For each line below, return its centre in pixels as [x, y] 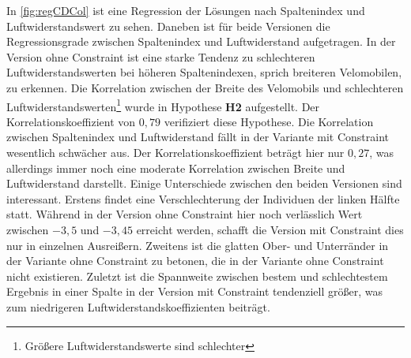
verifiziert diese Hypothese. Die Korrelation [269, 121]
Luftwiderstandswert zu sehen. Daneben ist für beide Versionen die [168, 26]
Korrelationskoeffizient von [71, 121]
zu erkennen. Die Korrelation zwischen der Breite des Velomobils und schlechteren [205, 87]
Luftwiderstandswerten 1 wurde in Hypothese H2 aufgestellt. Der [163, 105]
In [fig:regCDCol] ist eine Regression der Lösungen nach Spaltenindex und [186, 10]
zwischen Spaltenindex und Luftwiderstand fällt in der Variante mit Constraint [198, 137]
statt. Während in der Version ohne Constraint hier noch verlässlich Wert [185, 214]
